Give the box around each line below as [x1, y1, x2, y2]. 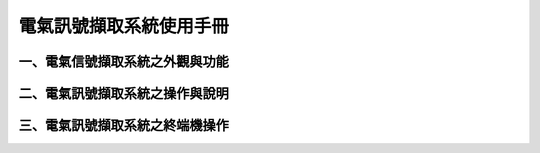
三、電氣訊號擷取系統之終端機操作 [18, 117, 229, 134]
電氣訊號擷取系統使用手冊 [18, 15, 230, 37]
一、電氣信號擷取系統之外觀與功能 [18, 53, 229, 70]
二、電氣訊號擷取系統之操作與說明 [18, 85, 229, 102]
